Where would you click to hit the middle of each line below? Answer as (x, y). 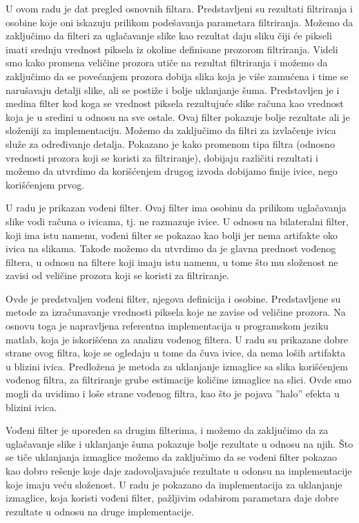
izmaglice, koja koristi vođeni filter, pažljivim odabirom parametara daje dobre (172, 498)
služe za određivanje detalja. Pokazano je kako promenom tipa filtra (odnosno (170, 143)
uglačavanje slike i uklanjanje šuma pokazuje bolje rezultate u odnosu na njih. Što (179, 443)
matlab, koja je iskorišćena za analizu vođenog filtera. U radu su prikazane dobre (177, 339)
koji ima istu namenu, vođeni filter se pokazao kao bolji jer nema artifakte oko (172, 235)
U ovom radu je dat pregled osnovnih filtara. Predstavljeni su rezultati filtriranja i (179, 8)
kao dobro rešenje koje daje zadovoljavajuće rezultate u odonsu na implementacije (179, 470)
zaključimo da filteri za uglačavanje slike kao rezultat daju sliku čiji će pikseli (169, 36)
